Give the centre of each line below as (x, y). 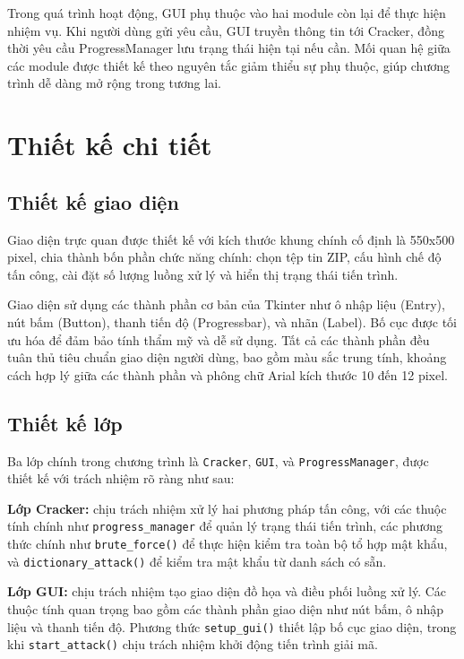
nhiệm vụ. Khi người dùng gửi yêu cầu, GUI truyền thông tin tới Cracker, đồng (226, 30)
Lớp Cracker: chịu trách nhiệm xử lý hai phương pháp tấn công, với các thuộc (227, 508)
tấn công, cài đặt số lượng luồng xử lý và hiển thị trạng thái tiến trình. (203, 274)
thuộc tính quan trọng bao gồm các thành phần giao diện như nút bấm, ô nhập (226, 608)
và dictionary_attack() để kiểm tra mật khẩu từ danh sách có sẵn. (197, 561)
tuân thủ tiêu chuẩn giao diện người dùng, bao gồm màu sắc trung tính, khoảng (227, 357)
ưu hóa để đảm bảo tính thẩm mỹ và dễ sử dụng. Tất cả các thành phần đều (219, 339)
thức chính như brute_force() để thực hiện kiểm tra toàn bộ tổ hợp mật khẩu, (228, 543)
